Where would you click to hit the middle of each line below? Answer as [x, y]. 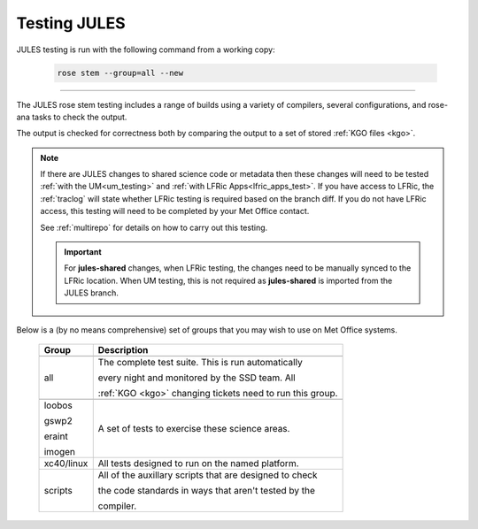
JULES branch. [91, 293]
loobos [58, 405]
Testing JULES [71, 23]
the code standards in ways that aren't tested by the [207, 490]
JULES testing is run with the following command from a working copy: [146, 50]
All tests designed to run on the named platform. [199, 463]
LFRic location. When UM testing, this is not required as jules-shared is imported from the [228, 280]
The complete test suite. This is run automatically [200, 362]
